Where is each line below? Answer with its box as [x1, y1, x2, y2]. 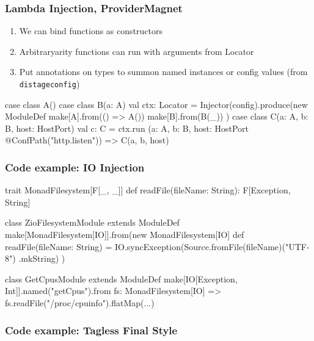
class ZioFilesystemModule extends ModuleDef [5, 216, 180, 229]
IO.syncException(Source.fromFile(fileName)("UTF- [114, 240, 310, 253]
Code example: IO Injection [5, 159, 145, 174]
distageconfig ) [19, 77, 80, 90]
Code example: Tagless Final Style [5, 322, 178, 337]
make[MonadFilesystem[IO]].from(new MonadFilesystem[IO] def [5, 228, 244, 241]
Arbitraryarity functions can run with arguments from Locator [19, 45, 254, 57]
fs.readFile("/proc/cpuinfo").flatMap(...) [5, 296, 155, 309]
